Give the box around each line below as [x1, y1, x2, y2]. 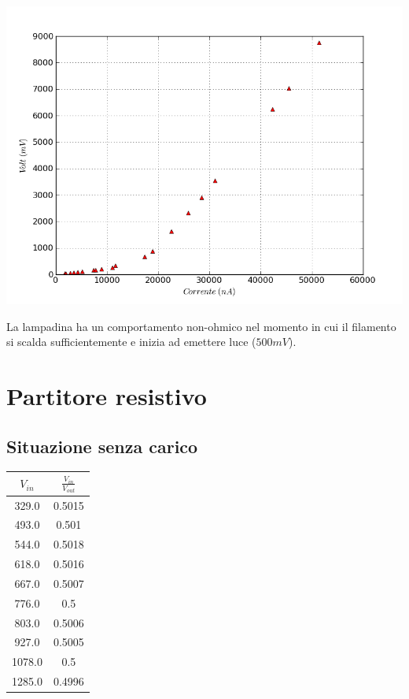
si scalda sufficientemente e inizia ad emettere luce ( [6, 333, 256, 350]
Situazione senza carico [6, 433, 198, 458]
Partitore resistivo [6, 379, 207, 411]
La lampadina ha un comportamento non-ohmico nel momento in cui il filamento [6, 318, 396, 334]
